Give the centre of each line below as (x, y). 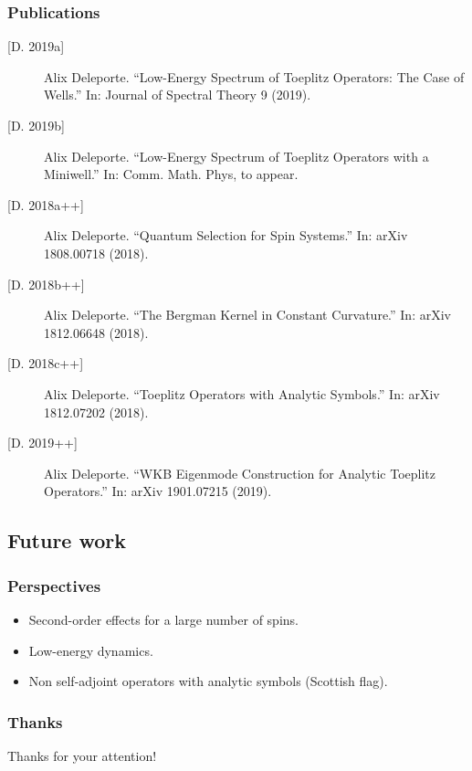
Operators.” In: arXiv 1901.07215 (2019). (158, 491)
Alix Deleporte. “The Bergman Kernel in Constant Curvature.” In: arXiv (247, 315)
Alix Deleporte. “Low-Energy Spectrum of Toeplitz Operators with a (236, 156)
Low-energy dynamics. (91, 650)
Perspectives (54, 585)
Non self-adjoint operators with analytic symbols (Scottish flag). (208, 681)
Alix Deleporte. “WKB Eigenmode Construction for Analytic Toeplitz (240, 473)
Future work (67, 540)
